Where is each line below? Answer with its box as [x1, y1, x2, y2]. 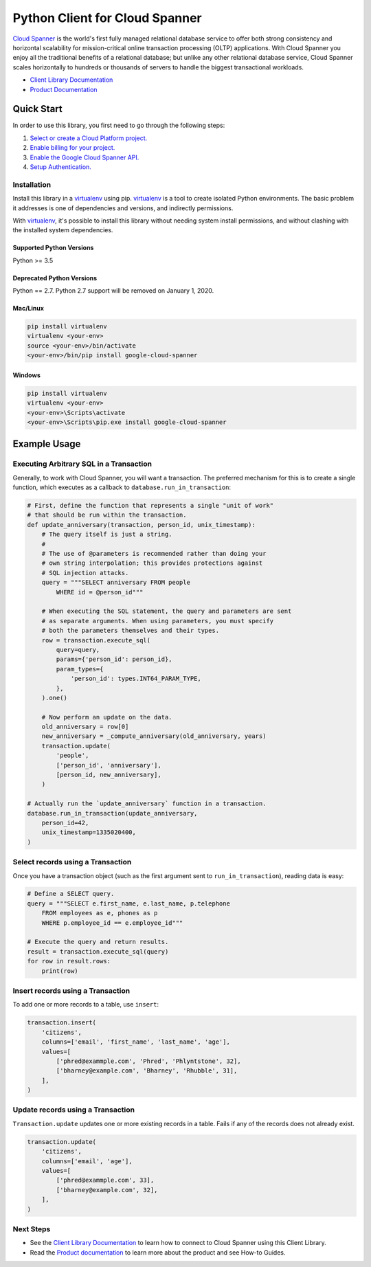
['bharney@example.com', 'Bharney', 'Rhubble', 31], [56, 1067, 238, 1075]
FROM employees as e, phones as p [41, 909, 158, 917]
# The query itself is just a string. [41, 530, 172, 539]
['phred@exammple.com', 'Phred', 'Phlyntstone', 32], [56, 1057, 241, 1065]
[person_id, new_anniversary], [56, 771, 161, 779]
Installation [12, 179, 52, 189]
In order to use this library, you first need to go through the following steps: [12, 121, 225, 130]
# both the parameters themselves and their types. [41, 627, 220, 635]
